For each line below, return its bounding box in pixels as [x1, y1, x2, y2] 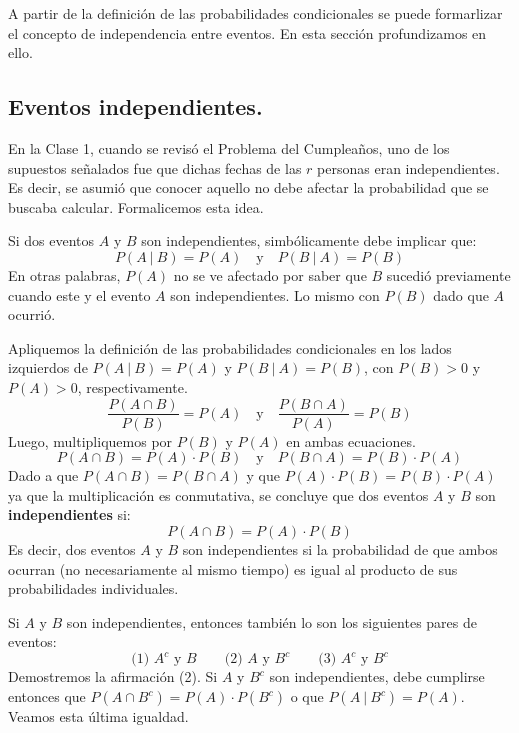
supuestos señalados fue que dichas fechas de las [8, 157, 302, 178]
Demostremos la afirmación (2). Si [8, 666, 218, 687]
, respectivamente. [77, 376, 188, 397]
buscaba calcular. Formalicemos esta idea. [8, 196, 264, 217]
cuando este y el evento [8, 284, 151, 305]
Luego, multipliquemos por [8, 430, 173, 451]
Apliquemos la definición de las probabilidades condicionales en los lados [8, 337, 452, 358]
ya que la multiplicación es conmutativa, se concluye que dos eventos [8, 484, 429, 505]
